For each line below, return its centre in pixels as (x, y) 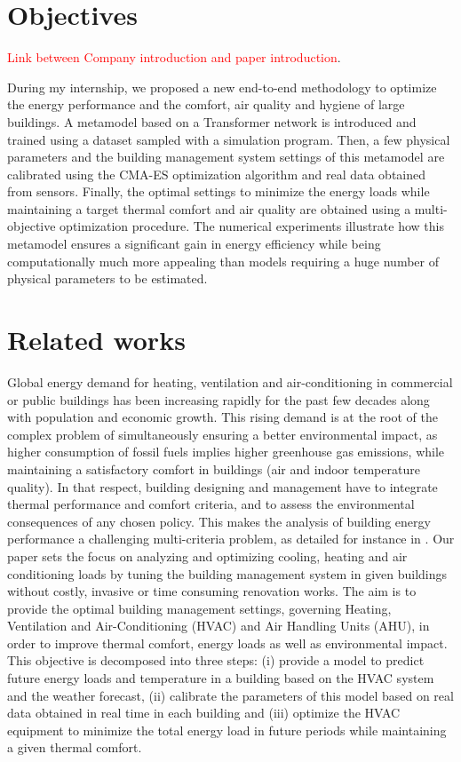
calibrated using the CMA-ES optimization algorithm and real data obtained (217, 174)
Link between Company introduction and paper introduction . (174, 57)
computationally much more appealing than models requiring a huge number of (223, 261)
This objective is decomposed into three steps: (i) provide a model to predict (216, 660)
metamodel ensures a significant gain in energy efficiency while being (194, 244)
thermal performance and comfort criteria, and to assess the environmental (211, 504)
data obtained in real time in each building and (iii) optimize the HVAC (204, 713)
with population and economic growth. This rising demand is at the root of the (223, 417)
